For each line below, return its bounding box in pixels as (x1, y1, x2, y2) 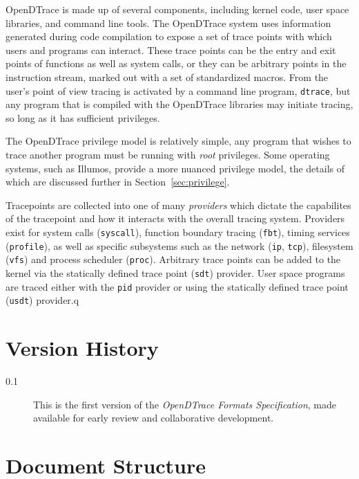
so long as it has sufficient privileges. (6, 110, 160, 125)
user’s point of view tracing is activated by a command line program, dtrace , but (6, 83, 351, 98)
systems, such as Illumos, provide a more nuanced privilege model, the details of (6, 161, 345, 175)
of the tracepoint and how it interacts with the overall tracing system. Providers (6, 211, 345, 226)
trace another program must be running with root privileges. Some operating (6, 147, 330, 161)
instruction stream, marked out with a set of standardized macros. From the (6, 69, 329, 84)
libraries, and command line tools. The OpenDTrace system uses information (6, 15, 331, 30)
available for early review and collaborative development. (33, 410, 274, 425)
